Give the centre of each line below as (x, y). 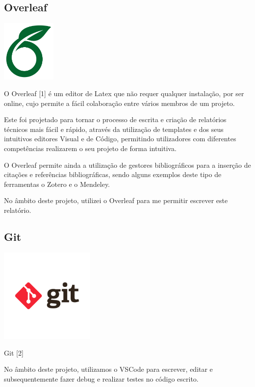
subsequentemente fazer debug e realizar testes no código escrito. (101, 378)
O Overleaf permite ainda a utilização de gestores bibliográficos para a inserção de (127, 165)
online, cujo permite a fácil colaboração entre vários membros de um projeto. (119, 103)
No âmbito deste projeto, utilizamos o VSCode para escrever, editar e (108, 369)
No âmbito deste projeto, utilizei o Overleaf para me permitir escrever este (116, 200)
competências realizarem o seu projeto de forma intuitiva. (90, 148)
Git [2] (14, 352)
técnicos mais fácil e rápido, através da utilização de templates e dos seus (114, 129)
